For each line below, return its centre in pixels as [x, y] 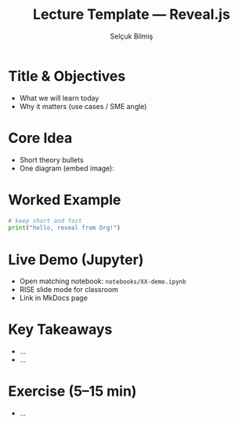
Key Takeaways [60, 329]
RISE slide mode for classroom [69, 290]
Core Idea [40, 138]
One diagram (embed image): [67, 168]
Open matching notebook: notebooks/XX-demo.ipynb [103, 281]
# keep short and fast [45, 221]
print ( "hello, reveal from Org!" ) [65, 228]
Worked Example [65, 200]
